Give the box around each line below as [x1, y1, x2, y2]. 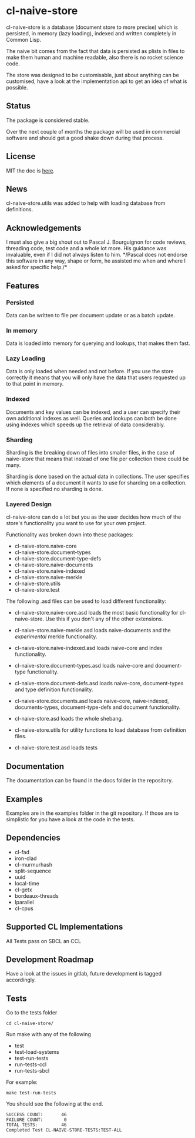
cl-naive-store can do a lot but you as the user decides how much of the [6, 513, 181, 520]
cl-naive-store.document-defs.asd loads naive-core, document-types [14, 680, 184, 687]
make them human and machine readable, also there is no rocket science [6, 54, 183, 61]
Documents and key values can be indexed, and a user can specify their [6, 408, 181, 416]
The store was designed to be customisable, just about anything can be [6, 71, 179, 78]
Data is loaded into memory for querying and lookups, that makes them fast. [6, 340, 190, 347]
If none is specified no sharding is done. [6, 486, 103, 493]
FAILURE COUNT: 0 [6, 1117, 67, 1123]
